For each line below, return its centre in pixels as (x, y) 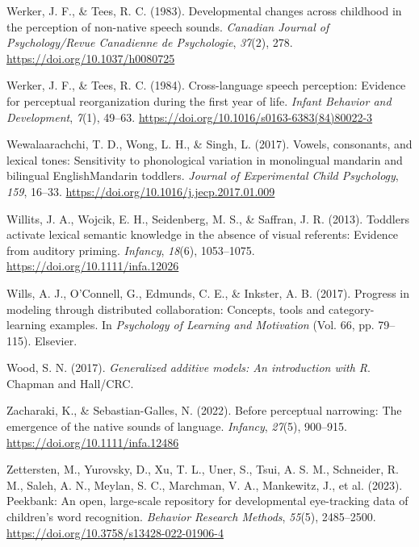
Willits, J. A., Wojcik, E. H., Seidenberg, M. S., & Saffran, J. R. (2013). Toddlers (208, 218)
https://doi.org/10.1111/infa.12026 (93, 266)
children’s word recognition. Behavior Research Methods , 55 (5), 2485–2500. (191, 517)
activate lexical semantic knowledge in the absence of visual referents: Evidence (203, 234)
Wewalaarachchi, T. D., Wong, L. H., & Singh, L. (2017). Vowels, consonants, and (209, 144)
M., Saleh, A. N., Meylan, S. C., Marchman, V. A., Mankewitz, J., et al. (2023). (205, 484)
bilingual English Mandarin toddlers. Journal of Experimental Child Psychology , (203, 175)
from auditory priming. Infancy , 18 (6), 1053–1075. (131, 250)
